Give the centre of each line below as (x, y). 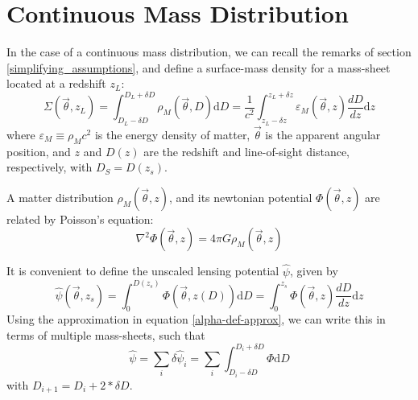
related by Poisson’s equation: (80, 219)
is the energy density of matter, (172, 134)
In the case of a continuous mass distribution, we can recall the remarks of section (209, 52)
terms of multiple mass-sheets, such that (106, 335)
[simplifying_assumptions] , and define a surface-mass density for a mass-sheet (199, 67)
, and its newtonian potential (241, 197)
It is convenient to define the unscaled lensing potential (143, 271)
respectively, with (50, 167)
